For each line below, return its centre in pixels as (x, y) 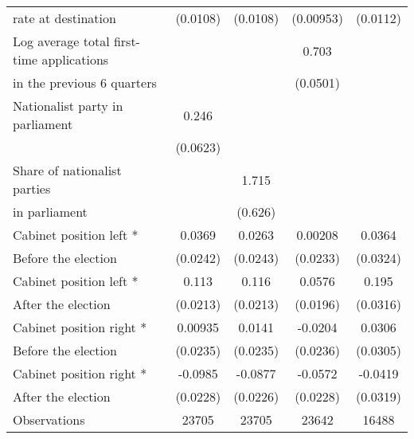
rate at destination (64, 18)
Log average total (61, 41)
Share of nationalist (67, 170)
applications (75, 59)
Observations (49, 419)
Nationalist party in (68, 106)
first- (127, 41)
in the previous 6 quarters (85, 82)
